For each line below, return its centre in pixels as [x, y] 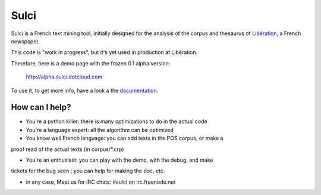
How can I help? [41, 107]
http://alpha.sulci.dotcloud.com [64, 77]
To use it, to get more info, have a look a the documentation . [85, 90]
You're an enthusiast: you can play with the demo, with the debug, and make [119, 160]
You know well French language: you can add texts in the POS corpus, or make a [125, 138]
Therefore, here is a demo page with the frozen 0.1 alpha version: [91, 63]
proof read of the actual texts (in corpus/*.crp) [67, 149]
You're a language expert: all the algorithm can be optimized [100, 130]
